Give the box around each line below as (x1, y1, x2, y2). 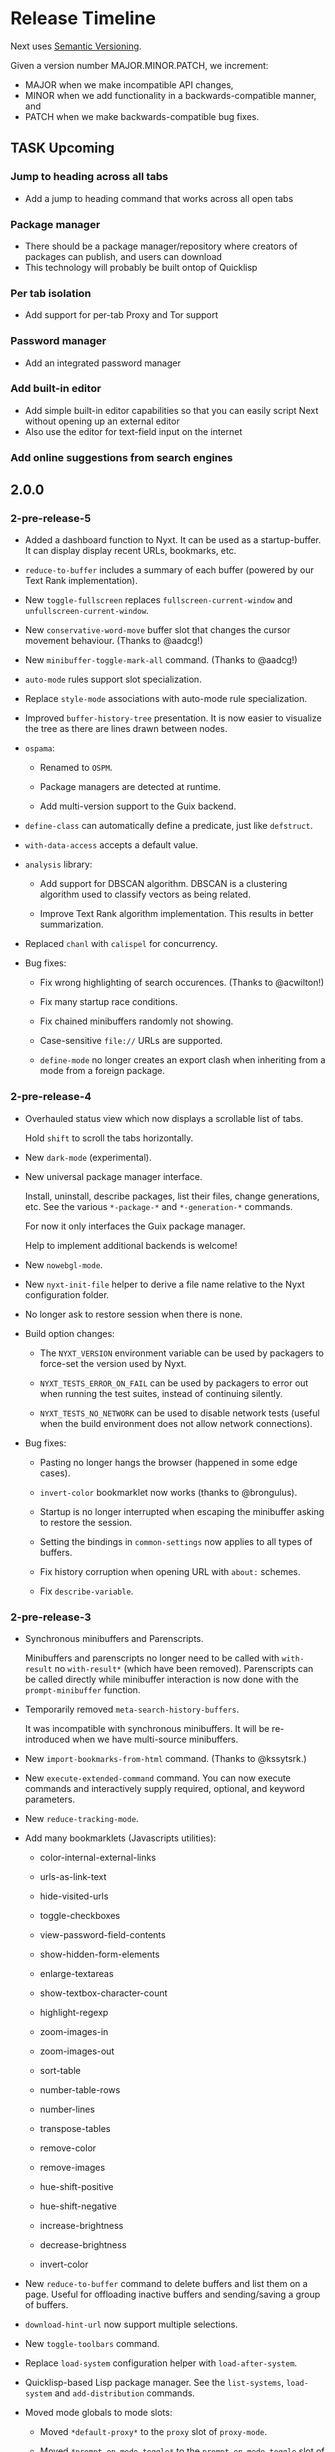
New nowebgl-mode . (24, 1258, 103, 1271)
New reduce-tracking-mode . (24, 1813, 139, 1825)
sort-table (39, 2065, 82, 2077)
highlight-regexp (39, 2007, 109, 2019)
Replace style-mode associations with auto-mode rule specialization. (24, 693, 308, 705)
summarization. (39, 918, 104, 931)
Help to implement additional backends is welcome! (24, 1239, 238, 1251)
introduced (24, 1733, 71, 1746)
